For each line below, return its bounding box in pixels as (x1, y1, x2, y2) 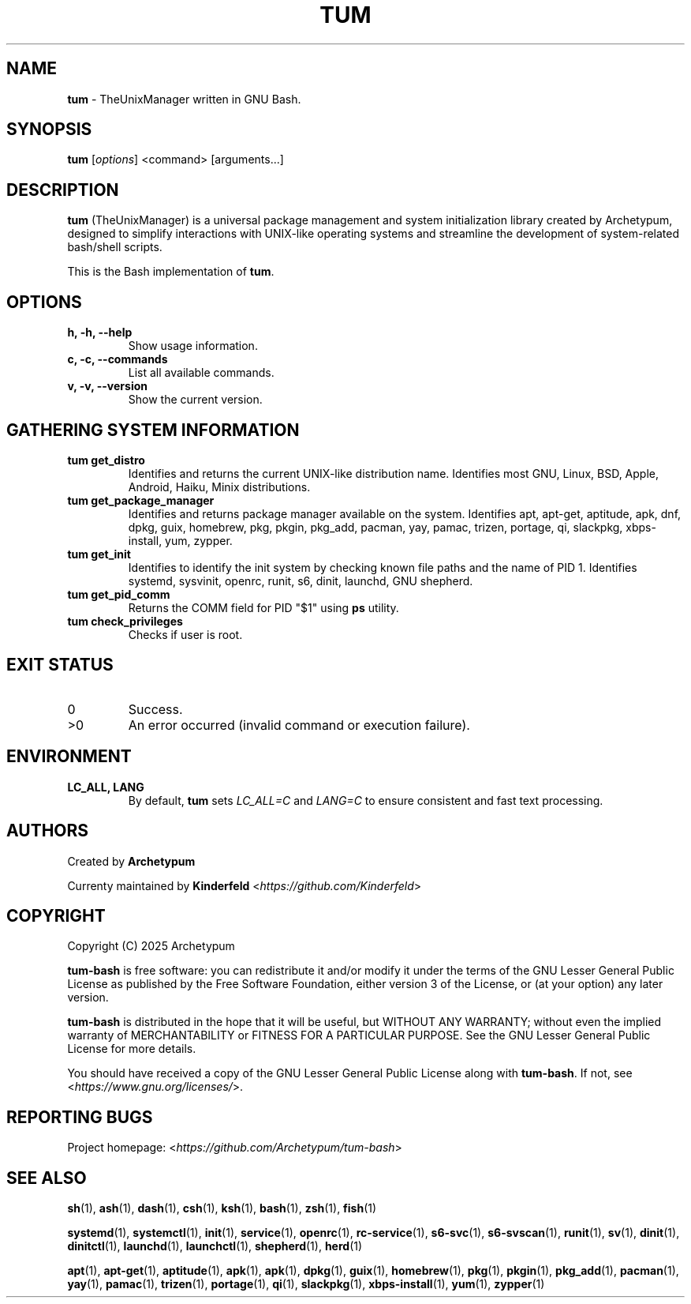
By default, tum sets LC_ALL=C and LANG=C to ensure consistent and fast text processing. (128, 793, 603, 807)
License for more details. (67, 1042, 196, 1056)
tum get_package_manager (67, 493, 215, 507)
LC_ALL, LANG (67, 780, 144, 794)
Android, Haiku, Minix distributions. (128, 479, 311, 494)
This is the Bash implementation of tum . (67, 265, 275, 279)
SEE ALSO (6, 1167, 87, 1188)
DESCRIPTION (6, 179, 119, 200)
